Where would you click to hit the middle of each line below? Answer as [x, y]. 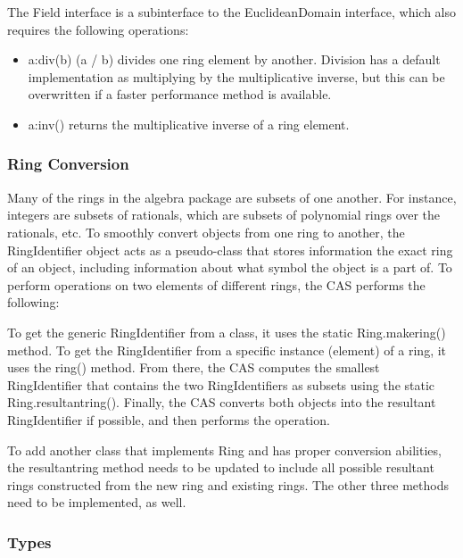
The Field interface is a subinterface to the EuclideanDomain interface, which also [232, 12]
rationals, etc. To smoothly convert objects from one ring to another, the [206, 232]
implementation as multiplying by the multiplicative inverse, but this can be [236, 76]
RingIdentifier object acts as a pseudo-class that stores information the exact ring [230, 250]
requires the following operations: [98, 29]
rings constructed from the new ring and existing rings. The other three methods [228, 484]
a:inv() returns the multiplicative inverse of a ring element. [189, 124]
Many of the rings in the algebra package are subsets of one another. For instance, [232, 197]
